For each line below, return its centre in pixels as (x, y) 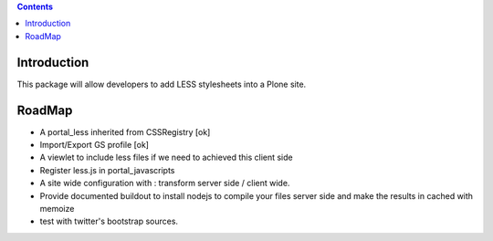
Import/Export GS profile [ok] (94, 144)
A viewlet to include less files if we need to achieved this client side (166, 157)
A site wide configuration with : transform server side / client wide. (165, 183)
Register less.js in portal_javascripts (107, 170)
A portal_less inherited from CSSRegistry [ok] (125, 131)
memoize (57, 208)
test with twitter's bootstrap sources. (109, 221)
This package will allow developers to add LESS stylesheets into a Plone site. (162, 84)
